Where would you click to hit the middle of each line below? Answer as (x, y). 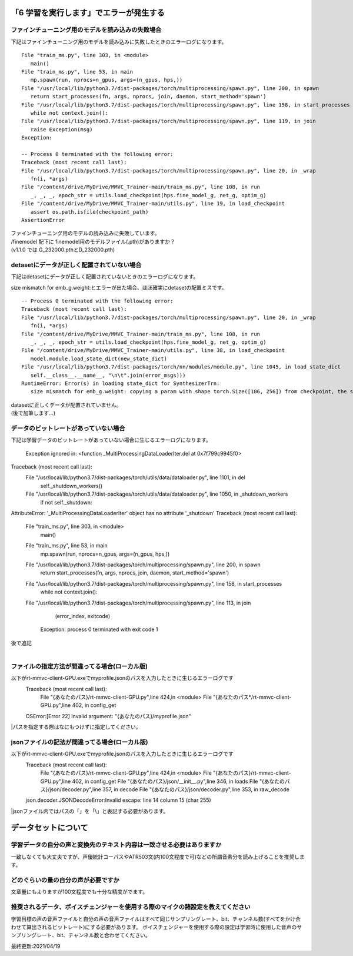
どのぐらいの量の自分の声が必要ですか (65, 880)
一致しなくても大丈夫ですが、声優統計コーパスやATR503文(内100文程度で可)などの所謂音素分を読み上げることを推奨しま (158, 857)
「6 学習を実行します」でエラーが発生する (88, 13)
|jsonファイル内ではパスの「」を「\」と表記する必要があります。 (90, 811)
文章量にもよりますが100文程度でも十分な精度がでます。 (79, 892)
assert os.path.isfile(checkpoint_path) (89, 212)
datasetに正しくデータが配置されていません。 (66, 405)
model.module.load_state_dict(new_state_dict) (99, 358)
